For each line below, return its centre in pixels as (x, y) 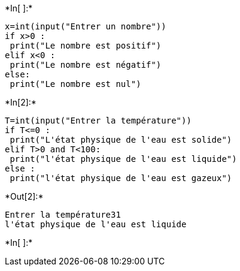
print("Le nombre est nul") (75, 84)
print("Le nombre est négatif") (86, 65)
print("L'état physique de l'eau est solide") (121, 140)
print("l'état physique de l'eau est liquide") (123, 159)
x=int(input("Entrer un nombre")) (86, 26)
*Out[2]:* (24, 196)
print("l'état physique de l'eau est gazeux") (121, 178)
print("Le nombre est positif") (86, 46)
